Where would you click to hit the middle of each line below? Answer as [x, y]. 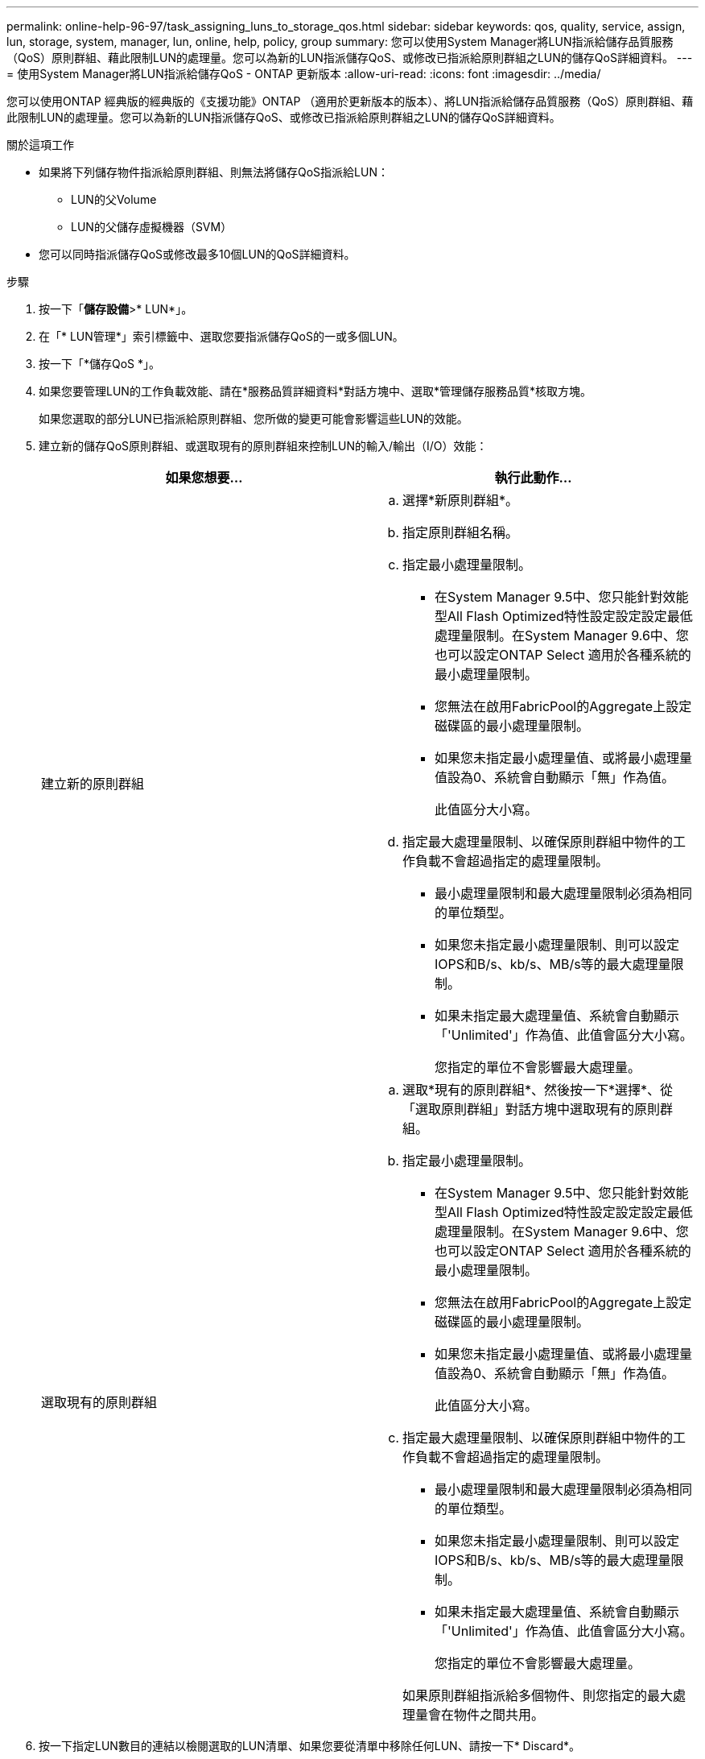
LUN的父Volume [114, 199]
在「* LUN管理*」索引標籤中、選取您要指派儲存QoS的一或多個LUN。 [221, 336]
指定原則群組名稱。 [461, 532]
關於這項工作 [40, 145]
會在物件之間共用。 [486, 1715]
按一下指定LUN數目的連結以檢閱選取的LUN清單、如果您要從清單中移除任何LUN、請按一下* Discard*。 [310, 1746]
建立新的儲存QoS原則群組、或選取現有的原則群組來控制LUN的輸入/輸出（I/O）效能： [263, 446]
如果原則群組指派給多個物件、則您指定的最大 [538, 1695]
